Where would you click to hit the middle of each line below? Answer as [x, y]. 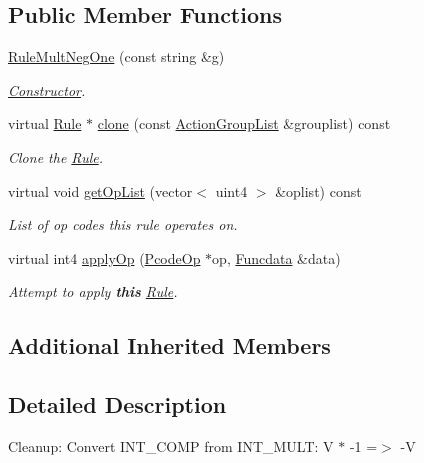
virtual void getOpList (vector [100, 190]
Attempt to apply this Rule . [93, 291]
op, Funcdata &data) [276, 257]
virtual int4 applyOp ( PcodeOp [104, 257]
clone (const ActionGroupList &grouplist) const [244, 123]
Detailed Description [117, 404]
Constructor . [47, 89]
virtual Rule [45, 123]
